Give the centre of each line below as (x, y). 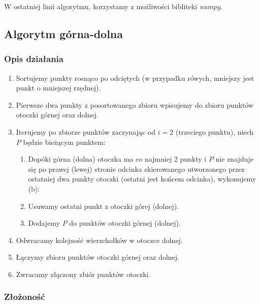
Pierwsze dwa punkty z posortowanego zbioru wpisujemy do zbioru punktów (135, 104)
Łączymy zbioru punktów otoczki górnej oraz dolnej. (97, 257)
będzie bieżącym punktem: (64, 142)
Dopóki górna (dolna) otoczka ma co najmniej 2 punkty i (117, 159)
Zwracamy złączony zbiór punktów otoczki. (83, 274)
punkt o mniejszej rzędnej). (58, 88)
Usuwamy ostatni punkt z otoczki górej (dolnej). (104, 206)
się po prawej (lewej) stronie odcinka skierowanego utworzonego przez (136, 169)
